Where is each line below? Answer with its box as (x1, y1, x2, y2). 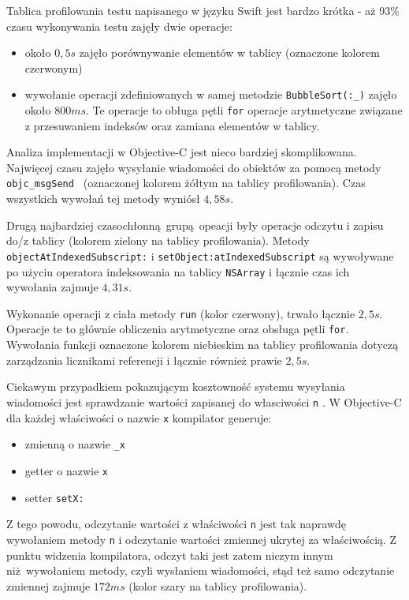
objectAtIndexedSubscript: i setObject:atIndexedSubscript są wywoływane (6, 247, 394, 264)
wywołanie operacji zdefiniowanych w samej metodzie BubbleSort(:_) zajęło (24, 86, 397, 103)
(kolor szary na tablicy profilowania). (128, 577, 307, 594)
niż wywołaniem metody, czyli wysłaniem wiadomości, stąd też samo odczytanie (6, 562, 395, 579)
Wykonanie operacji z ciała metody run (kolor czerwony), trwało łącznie (6, 305, 355, 321)
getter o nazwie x (24, 462, 108, 478)
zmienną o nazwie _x (24, 436, 125, 452)
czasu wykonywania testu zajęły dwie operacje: (6, 17, 232, 34)
